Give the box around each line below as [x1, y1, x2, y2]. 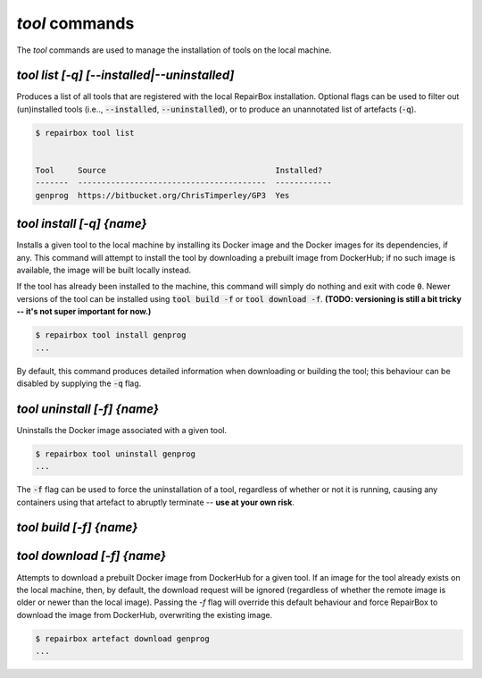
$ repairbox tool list [35, 128, 135, 138]
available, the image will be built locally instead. [16, 264, 192, 276]
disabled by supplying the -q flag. [16, 378, 142, 389]
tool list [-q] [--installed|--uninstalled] [16, 68, 235, 83]
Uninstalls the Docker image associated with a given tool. [16, 424, 228, 435]
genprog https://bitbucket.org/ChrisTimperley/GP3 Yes [35, 190, 290, 200]
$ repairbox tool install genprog [35, 331, 187, 340]
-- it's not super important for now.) [16, 306, 152, 317]
